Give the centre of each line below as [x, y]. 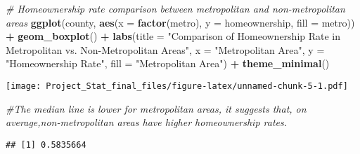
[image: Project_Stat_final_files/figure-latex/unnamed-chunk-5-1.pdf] [177, 86]
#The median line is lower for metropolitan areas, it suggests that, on [156, 108]
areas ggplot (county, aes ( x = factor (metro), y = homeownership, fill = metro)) [180, 22]
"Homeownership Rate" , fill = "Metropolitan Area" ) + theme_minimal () [168, 63]
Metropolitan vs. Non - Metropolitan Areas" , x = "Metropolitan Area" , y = [165, 49]
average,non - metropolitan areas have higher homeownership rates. [147, 122]
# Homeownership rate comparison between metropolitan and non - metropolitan [175, 8]
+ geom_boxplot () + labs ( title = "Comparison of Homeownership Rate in [173, 36]
